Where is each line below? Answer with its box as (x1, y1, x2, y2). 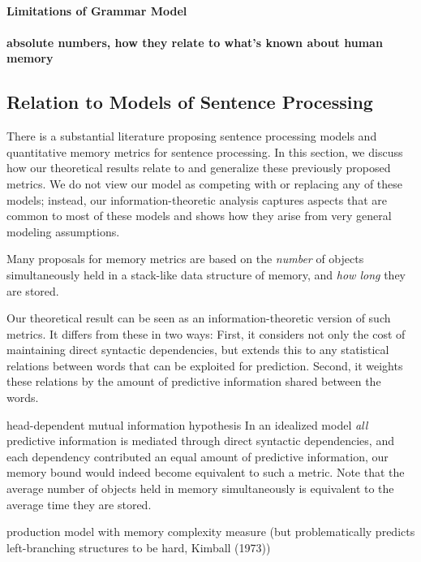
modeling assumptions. (6, 223, 120, 240)
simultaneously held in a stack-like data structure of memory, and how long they (6, 266, 406, 283)
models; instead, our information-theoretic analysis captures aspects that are (6, 191, 387, 208)
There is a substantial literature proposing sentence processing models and (6, 128, 377, 145)
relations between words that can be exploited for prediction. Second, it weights (6, 357, 403, 374)
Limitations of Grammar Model (6, 2, 187, 19)
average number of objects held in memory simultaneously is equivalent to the (6, 480, 394, 497)
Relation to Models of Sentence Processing (6, 89, 373, 115)
